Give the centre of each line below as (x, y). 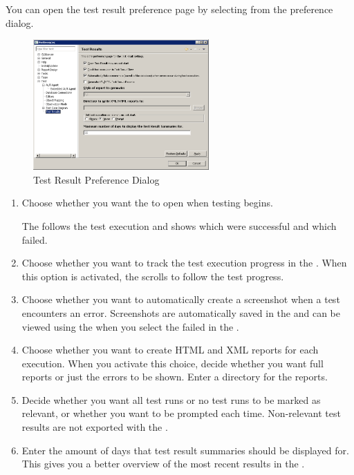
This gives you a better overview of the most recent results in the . (163, 464)
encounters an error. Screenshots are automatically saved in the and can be (181, 312)
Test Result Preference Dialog (96, 179)
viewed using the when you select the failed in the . (130, 326)
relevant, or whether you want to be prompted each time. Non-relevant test (181, 413)
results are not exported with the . (95, 427)
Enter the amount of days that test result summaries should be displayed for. (185, 450)
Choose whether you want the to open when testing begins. (147, 203)
